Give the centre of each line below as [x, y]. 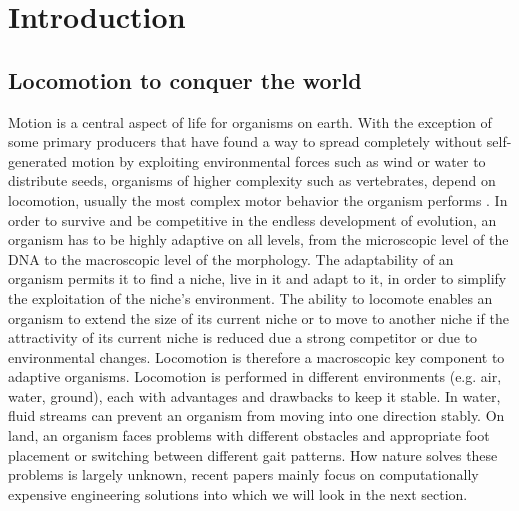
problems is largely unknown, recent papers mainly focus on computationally [243, 474]
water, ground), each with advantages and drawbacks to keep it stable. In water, [254, 395]
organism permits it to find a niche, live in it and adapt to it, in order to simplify [257, 278]
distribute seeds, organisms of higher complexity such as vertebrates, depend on [252, 180]
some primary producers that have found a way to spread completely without [245, 141]
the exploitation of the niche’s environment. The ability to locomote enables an [250, 297]
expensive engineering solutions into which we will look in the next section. [238, 493]
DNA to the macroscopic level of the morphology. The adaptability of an [231, 258]
